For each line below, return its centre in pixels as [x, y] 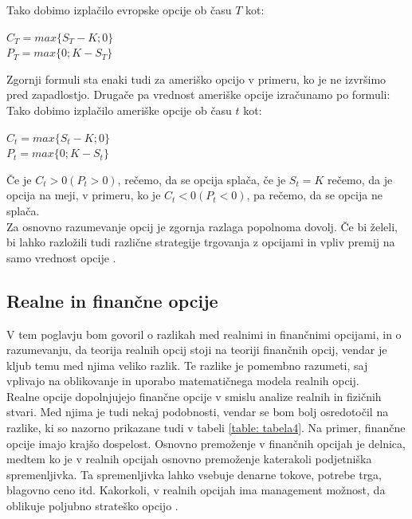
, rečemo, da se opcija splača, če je [202, 179]
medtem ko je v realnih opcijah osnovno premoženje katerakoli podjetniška [189, 459]
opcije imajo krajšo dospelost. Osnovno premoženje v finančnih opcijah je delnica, [206, 443]
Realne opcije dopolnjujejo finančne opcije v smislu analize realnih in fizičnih [194, 396]
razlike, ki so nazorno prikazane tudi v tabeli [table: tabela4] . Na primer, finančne [206, 428]
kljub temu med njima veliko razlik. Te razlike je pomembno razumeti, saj [187, 365]
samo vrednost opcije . [61, 257]
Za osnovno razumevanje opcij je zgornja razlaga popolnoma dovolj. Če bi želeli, [202, 226]
